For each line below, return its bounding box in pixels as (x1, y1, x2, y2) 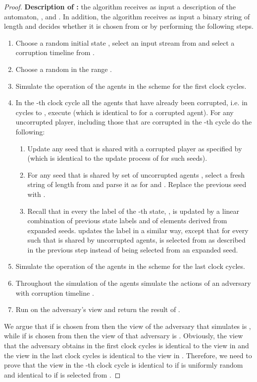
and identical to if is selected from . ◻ (4, 369, 121, 380)
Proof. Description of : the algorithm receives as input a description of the (4, 1, 236, 11)
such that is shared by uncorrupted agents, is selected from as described (27, 235, 246, 245)
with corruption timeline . (15, 287, 94, 298)
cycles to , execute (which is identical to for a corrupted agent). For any (15, 107, 234, 117)
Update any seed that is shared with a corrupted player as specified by (27, 143, 242, 153)
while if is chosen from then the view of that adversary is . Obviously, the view (4, 330, 243, 341)
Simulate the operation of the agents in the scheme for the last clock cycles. (15, 261, 245, 271)
